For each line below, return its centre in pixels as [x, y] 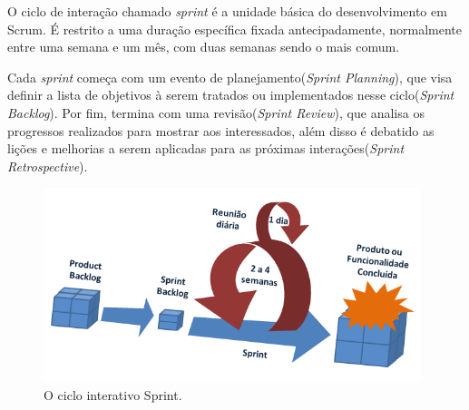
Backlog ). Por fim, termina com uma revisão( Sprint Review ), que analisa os [216, 112]
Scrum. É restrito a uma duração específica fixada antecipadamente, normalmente [235, 29]
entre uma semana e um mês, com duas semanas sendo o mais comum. [204, 47]
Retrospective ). [48, 166]
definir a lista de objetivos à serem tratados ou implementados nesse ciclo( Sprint [231, 95]
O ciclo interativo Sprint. [113, 394]
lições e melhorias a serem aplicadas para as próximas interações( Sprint [206, 148]
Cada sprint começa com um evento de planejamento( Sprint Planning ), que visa [230, 77]
